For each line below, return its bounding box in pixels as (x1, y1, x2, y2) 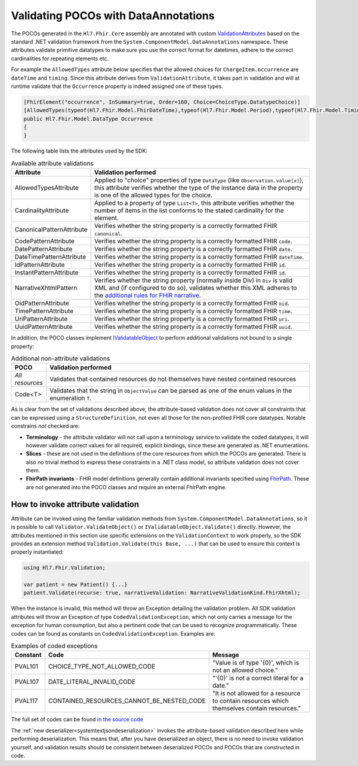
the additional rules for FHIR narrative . (94, 291, 201, 300)
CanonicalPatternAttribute (14, 225, 88, 234)
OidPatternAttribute (14, 299, 70, 307)
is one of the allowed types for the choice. (94, 191, 213, 200)
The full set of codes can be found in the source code (11, 716, 143, 723)
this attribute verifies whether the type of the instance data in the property (94, 184, 303, 192)
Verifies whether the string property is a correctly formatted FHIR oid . (94, 299, 289, 307)
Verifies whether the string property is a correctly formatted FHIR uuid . (94, 323, 292, 331)
